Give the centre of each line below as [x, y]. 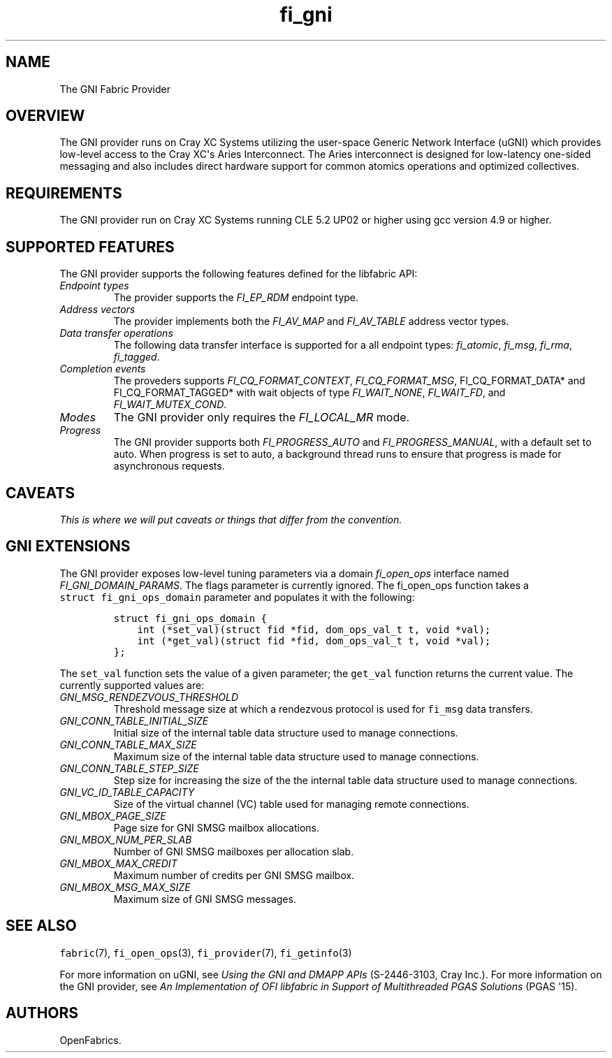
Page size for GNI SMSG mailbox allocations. [216, 827]
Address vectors [97, 310]
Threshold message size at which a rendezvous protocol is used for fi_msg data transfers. [323, 709]
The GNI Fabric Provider [115, 89]
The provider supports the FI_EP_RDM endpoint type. [236, 298]
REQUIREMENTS [64, 193]
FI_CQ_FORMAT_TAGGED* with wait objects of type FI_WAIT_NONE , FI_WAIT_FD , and [309, 393]
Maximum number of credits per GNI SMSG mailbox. [234, 875]
